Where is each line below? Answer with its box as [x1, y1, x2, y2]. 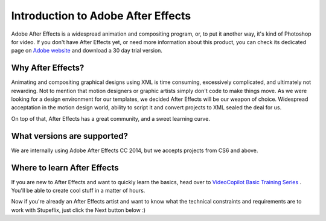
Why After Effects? [11, 63, 85, 73]
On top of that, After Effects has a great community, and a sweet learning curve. [11, 115, 211, 122]
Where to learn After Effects [11, 162, 119, 173]
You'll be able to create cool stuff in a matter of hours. [11, 187, 145, 194]
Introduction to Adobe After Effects [11, 9, 191, 22]
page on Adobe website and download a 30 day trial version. [11, 47, 163, 54]
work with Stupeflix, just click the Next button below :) [11, 206, 146, 214]
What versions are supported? [11, 130, 128, 141]
